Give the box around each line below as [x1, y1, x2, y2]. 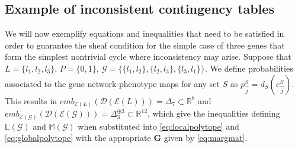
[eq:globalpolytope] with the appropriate [5, 131, 151, 144]
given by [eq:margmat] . [164, 131, 248, 144]
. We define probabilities [204, 62, 293, 74]
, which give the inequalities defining [148, 107, 280, 120]
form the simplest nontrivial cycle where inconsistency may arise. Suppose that [5, 50, 291, 63]
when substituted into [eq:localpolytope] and [78, 120, 239, 132]
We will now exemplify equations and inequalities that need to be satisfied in [5, 27, 284, 40]
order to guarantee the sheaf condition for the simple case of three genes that [5, 38, 285, 51]
